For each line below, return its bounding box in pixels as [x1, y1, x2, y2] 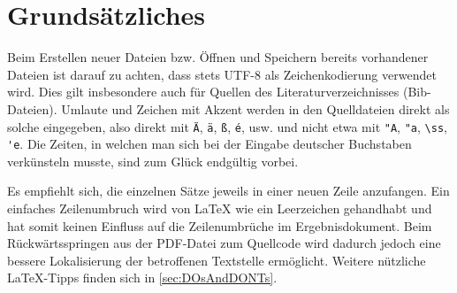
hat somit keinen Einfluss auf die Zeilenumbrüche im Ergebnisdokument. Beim [7, 216, 432, 235]
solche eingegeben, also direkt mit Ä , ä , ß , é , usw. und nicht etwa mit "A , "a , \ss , [7, 117, 447, 135]
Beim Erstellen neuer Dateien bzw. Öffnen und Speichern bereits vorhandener [7, 48, 429, 66]
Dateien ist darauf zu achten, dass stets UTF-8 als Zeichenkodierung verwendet [7, 65, 437, 83]
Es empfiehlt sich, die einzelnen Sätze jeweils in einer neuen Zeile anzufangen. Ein [7, 181, 450, 200]
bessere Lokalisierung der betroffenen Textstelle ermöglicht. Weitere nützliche [7, 251, 426, 269]
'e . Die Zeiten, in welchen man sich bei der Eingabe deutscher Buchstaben [7, 135, 412, 153]
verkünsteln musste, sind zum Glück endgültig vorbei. [7, 151, 299, 170]
